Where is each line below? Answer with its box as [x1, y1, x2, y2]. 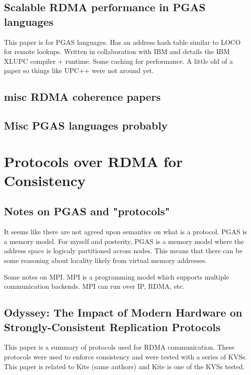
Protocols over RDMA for [4, 151, 183, 171]
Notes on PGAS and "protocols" [4, 204, 170, 219]
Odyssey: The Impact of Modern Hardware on [4, 305, 243, 320]
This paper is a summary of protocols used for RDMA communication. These [4, 342, 235, 352]
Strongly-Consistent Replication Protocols [4, 319, 220, 334]
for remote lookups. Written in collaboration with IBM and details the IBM [4, 46, 230, 56]
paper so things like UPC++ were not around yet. [4, 65, 154, 75]
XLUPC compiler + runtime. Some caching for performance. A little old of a [4, 56, 233, 66]
